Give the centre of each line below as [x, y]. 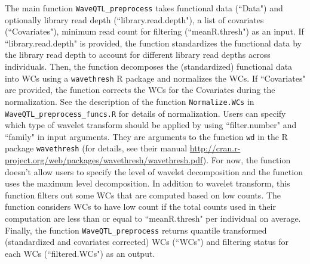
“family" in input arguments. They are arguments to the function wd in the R [146, 136]
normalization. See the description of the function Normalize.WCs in [130, 101]
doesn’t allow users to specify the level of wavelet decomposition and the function [154, 171]
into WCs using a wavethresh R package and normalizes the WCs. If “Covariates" [155, 78]
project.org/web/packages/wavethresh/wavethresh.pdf [104, 160]
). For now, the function [247, 160]
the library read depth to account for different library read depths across [138, 55]
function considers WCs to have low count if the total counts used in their [140, 206]
